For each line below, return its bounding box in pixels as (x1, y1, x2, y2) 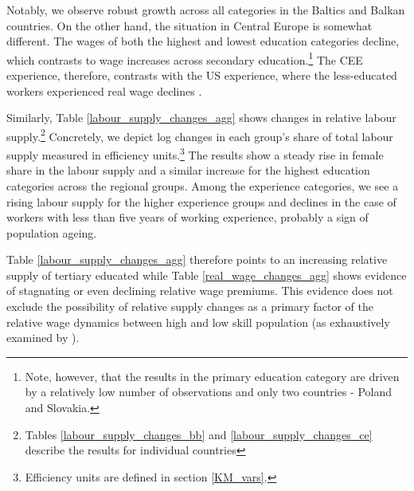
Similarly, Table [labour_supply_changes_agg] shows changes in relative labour (6, 109, 396, 126)
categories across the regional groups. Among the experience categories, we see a (6, 177, 399, 194)
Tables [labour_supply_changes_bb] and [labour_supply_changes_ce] (25, 426, 373, 442)
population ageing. (6, 224, 97, 241)
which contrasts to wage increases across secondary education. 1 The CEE (6, 49, 363, 68)
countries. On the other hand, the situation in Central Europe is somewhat (6, 17, 373, 33)
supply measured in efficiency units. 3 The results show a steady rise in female (6, 144, 384, 163)
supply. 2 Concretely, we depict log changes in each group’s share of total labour (6, 125, 393, 144)
